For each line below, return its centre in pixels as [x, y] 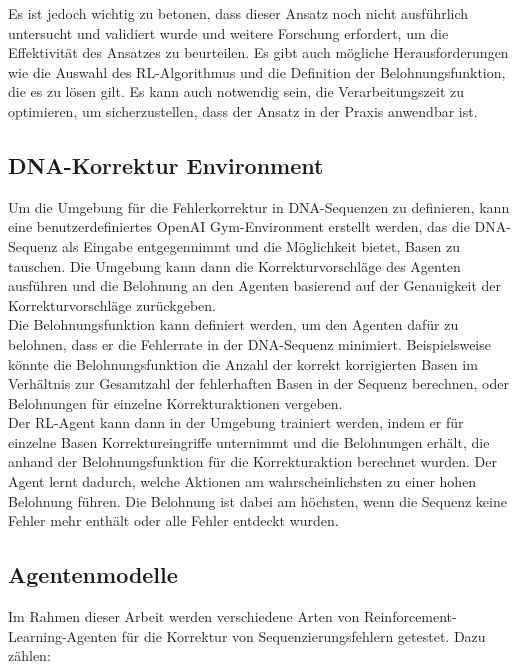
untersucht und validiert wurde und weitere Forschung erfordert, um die [228, 32]
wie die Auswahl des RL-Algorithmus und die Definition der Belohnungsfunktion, [257, 71]
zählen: [29, 655]
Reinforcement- [410, 616]
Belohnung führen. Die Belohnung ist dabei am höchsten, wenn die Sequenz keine [257, 500]
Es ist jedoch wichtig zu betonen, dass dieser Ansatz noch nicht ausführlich [238, 13]
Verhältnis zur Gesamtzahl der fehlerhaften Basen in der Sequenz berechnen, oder [258, 383]
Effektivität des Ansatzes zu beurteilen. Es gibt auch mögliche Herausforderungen [258, 52]
